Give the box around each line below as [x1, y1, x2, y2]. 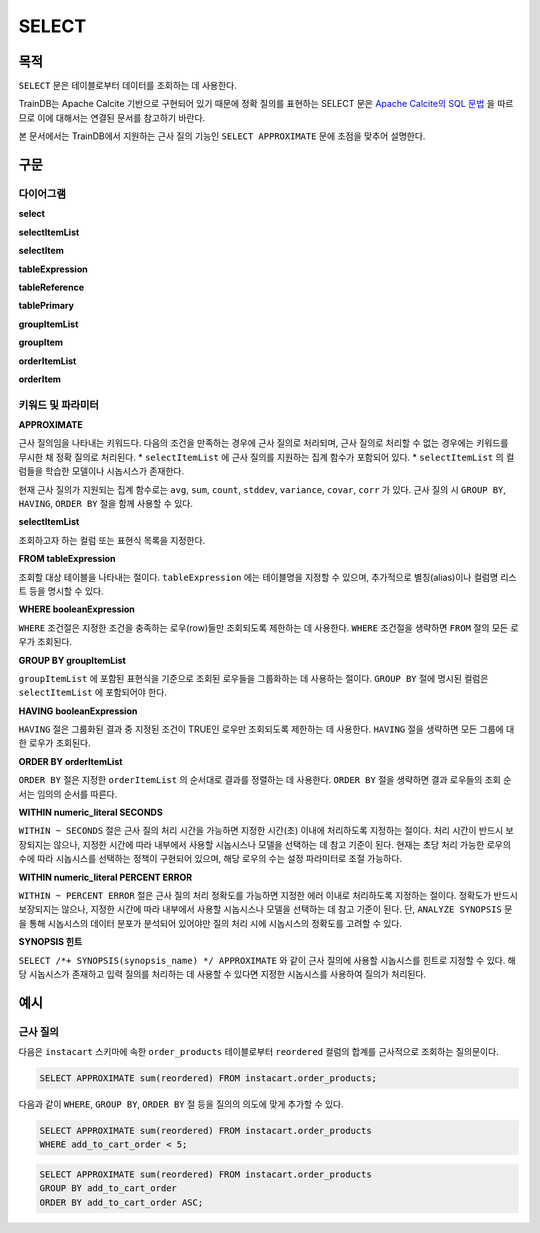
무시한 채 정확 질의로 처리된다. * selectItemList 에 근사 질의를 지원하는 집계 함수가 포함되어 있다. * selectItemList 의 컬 [18, 451, 515, 463]
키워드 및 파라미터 [18, 398, 100, 412]
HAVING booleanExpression [18, 705, 138, 717]
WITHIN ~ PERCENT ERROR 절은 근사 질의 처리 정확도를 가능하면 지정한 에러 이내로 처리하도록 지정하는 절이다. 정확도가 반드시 [18, 889, 519, 901]
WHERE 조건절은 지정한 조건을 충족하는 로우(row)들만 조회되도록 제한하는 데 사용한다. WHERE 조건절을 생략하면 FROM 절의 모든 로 [18, 621, 519, 634]
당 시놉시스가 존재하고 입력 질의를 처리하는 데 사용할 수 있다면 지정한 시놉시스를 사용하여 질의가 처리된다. [18, 968, 427, 980]
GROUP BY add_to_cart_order [39, 1183, 177, 1194]
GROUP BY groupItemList [18, 654, 127, 666]
